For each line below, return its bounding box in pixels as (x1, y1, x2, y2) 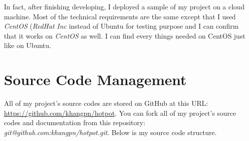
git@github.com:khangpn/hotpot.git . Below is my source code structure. (4, 127, 217, 137)
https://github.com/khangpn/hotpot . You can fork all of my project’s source (4, 107, 236, 118)
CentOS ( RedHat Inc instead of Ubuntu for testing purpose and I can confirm (4, 21, 239, 31)
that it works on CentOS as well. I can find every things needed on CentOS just (4, 30, 246, 41)
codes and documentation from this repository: (4, 117, 145, 128)
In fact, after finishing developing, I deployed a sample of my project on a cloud (4, 1, 245, 11)
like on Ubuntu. (4, 40, 51, 50)
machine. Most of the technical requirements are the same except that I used (4, 11, 236, 21)
